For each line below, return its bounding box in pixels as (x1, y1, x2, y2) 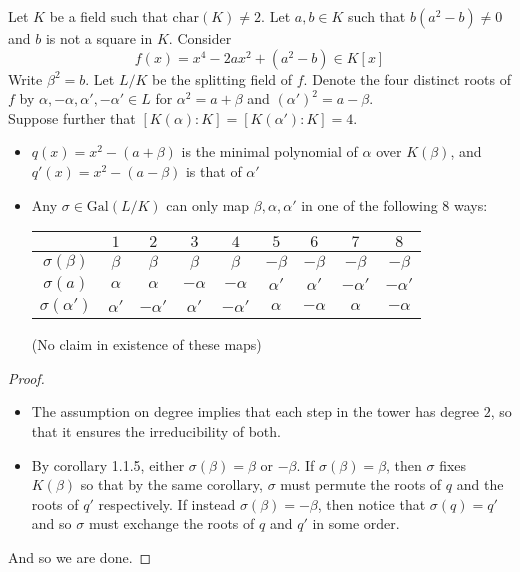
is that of (185, 160, 242, 181)
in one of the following (301, 194, 438, 215)
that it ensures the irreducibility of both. (31, 420, 281, 441)
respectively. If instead (98, 493, 236, 514)
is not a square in (45, 28, 153, 48)
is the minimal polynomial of (181, 141, 358, 162)
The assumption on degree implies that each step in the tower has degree (31, 401, 480, 422)
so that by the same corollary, (80, 474, 263, 495)
